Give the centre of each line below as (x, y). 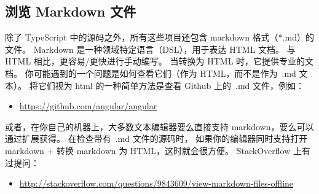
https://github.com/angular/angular (88, 106)
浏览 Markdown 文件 (71, 11)
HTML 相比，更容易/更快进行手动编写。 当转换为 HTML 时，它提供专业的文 (159, 61)
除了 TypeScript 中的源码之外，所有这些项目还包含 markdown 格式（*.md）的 (159, 37)
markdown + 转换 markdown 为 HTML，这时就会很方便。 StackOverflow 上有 (158, 150)
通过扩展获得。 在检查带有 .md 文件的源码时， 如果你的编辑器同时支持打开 (156, 138)
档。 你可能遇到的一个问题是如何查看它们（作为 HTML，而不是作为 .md (151, 73)
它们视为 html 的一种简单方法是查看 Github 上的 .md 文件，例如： (171, 85)
